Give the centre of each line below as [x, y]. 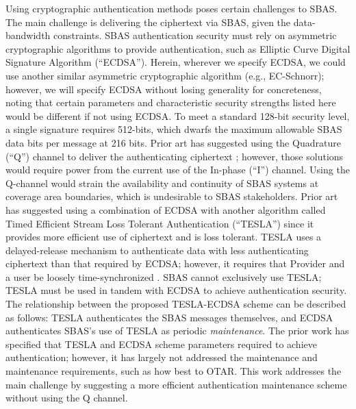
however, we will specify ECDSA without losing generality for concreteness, [164, 89]
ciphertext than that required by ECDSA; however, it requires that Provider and [175, 263]
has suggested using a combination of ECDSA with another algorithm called [166, 209]
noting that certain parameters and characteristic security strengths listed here [171, 102]
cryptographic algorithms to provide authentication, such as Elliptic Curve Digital [178, 48]
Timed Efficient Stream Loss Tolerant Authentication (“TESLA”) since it [160, 223]
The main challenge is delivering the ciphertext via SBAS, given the [148, 22]
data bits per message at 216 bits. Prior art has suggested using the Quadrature [173, 142]
